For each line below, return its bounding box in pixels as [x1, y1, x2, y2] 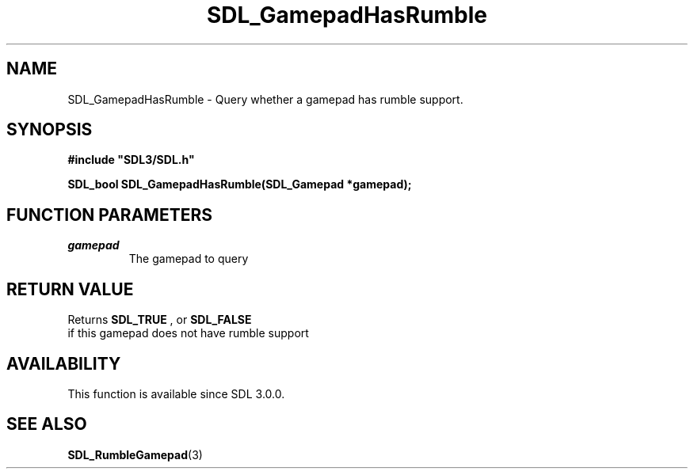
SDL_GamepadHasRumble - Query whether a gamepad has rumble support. [67, 92, 463, 106]
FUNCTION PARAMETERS [6, 204, 212, 225]
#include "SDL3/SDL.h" [67, 153, 195, 167]
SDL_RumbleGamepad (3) [67, 447, 203, 462]
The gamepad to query [128, 252, 249, 266]
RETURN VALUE [6, 279, 134, 299]
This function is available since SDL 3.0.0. [67, 386, 285, 401]
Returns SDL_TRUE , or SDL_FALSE [67, 313, 252, 327]
